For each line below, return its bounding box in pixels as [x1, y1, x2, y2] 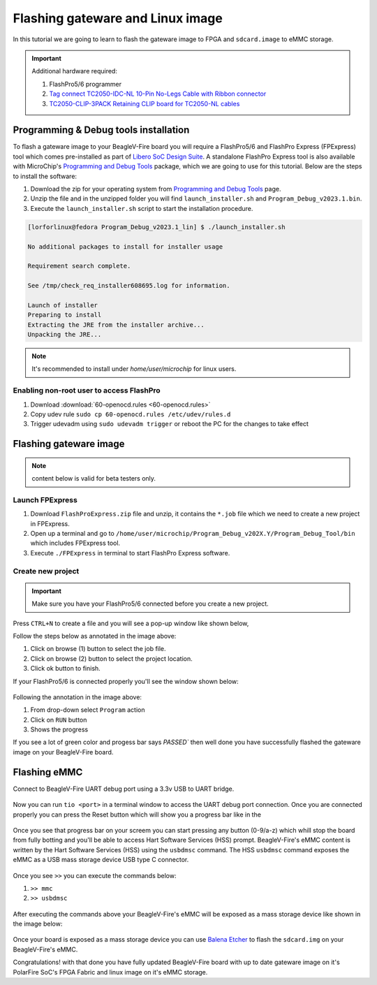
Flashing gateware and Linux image [13, 10, 223, 26]
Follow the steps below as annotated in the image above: [13, 632, 177, 640]
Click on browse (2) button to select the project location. [30, 654, 193, 663]
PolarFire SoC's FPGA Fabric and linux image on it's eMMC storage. [13, 968, 208, 976]
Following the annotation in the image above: [13, 692, 142, 701]
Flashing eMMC [13, 766, 83, 778]
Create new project [13, 566, 80, 576]
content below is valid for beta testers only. [31, 474, 156, 483]
